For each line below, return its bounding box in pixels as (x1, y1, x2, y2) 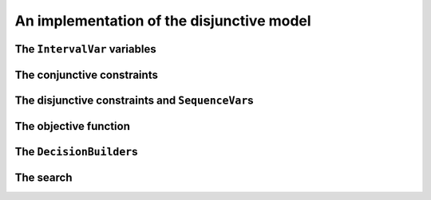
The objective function (14, 120, 131, 133)
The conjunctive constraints (14, 68, 159, 81)
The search (14, 171, 73, 185)
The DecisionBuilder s (14, 145, 138, 159)
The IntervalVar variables (14, 42, 156, 56)
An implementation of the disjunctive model (14, 12, 311, 29)
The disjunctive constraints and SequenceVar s (14, 94, 255, 107)
